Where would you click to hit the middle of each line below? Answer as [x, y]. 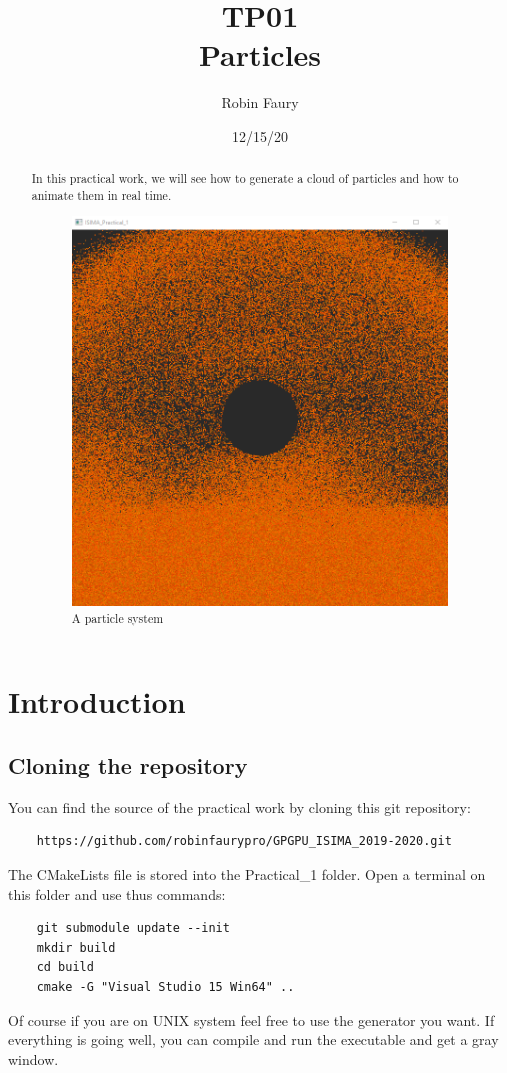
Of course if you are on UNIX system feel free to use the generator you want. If [251, 1019]
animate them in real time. [101, 194]
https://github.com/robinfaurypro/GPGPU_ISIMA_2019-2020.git [244, 841]
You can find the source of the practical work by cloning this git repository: [239, 806]
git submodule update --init [133, 928]
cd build [65, 967]
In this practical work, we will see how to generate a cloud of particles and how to [245, 178]
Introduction [97, 701]
